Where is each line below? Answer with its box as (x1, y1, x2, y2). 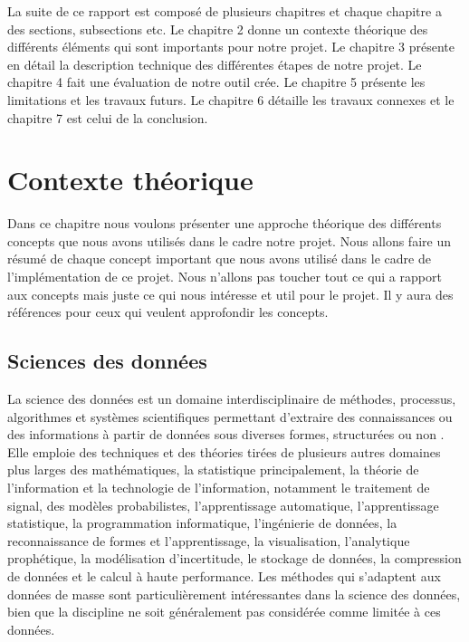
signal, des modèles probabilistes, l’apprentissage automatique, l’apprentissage (7, 495, 439, 514)
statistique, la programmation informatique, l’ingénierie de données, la (7, 513, 397, 532)
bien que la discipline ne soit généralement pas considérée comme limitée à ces (7, 602, 441, 621)
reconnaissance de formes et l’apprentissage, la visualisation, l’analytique (7, 531, 410, 550)
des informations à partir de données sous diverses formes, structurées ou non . (7, 425, 445, 444)
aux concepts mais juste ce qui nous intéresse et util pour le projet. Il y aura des (7, 284, 454, 303)
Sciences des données (7, 347, 207, 375)
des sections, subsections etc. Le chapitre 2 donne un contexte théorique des (7, 19, 428, 38)
